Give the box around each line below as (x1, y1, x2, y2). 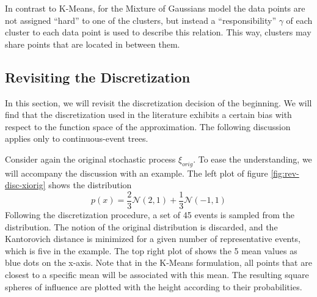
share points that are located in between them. (5, 37, 180, 50)
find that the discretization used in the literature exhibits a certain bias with (5, 108, 292, 121)
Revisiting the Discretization (5, 67, 191, 86)
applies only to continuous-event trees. (5, 132, 148, 145)
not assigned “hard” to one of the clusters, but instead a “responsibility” (5, 13, 276, 26)
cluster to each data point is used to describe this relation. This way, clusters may (5, 26, 312, 38)
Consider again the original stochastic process (5, 152, 176, 165)
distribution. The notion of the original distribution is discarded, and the (5, 220, 278, 233)
